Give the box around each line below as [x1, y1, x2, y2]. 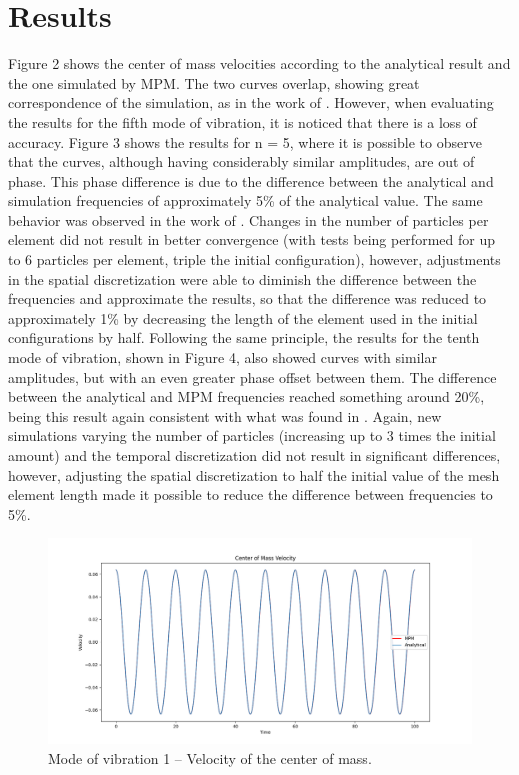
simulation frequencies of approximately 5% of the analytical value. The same [8, 190, 483, 211]
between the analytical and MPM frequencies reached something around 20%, [8, 386, 485, 407]
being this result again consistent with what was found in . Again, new [8, 405, 442, 426]
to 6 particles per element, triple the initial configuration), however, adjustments [8, 249, 501, 270]
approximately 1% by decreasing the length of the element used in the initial [8, 307, 478, 328]
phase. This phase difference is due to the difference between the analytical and [8, 170, 494, 191]
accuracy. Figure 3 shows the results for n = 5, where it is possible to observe [8, 131, 482, 152]
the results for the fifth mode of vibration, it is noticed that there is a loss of [8, 111, 477, 132]
